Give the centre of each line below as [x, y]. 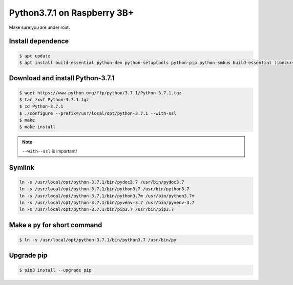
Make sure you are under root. [40, 27]
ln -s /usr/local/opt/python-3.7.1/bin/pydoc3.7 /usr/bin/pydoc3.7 [102, 182]
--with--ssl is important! [50, 151]
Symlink [22, 167]
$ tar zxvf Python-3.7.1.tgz [54, 99]
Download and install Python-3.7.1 [62, 78]
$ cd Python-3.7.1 [41, 107]
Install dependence [39, 41]
